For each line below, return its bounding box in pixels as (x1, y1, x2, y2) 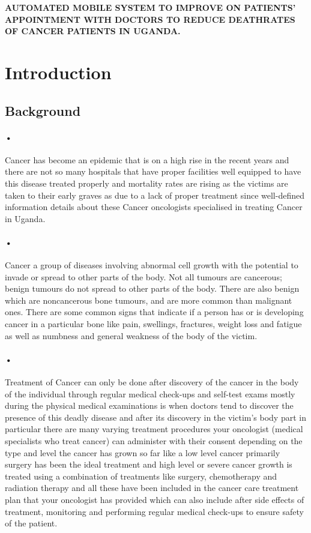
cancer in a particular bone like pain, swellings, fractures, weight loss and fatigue (5, 318, 302, 330)
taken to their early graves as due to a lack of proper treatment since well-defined (5, 188, 304, 201)
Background (5, 101, 81, 119)
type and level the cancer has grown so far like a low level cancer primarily (5, 446, 280, 459)
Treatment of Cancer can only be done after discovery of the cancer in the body (5, 376, 299, 388)
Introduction (5, 59, 112, 84)
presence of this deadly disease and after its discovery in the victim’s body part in (5, 411, 306, 423)
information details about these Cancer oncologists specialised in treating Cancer (5, 200, 303, 213)
